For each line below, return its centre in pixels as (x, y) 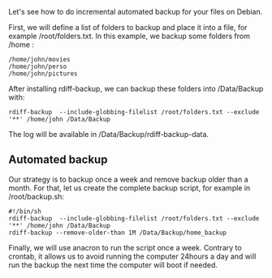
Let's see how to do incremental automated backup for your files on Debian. (136, 12)
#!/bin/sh (25, 211)
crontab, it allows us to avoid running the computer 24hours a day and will (132, 256)
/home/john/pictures (43, 74)
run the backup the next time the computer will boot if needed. (113, 265)
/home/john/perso (38, 66)
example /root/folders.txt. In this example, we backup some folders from (129, 36)
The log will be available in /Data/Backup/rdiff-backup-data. (109, 134)
